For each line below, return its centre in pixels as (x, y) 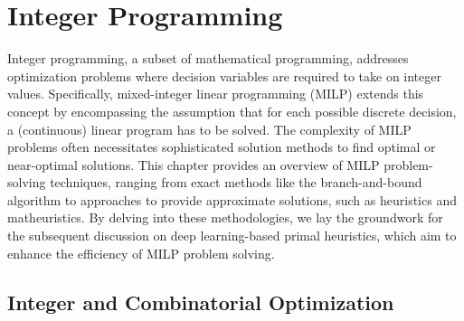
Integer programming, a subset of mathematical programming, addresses (208, 58)
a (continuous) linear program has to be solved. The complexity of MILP (209, 129)
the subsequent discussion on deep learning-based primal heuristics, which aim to (232, 236)
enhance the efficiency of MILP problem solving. (141, 253)
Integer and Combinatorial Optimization (201, 302)
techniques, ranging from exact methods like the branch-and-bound (236, 182)
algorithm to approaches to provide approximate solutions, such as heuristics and (232, 199)
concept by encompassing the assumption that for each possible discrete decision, (232, 111)
